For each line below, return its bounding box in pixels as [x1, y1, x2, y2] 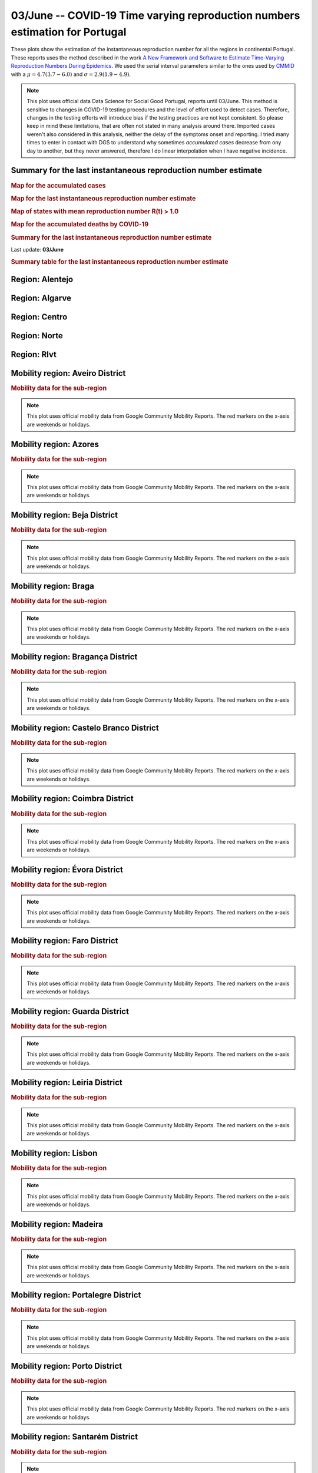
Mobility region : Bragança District [11, 652, 138, 662]
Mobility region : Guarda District [11, 1006, 130, 1016]
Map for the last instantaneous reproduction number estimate [11, 194, 196, 203]
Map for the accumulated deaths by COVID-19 [11, 220, 149, 229]
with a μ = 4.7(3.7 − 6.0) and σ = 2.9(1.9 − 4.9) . [11, 71, 131, 78]
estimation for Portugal [11, 25, 127, 38]
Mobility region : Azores [11, 439, 100, 449]
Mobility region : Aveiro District [11, 368, 126, 378]
